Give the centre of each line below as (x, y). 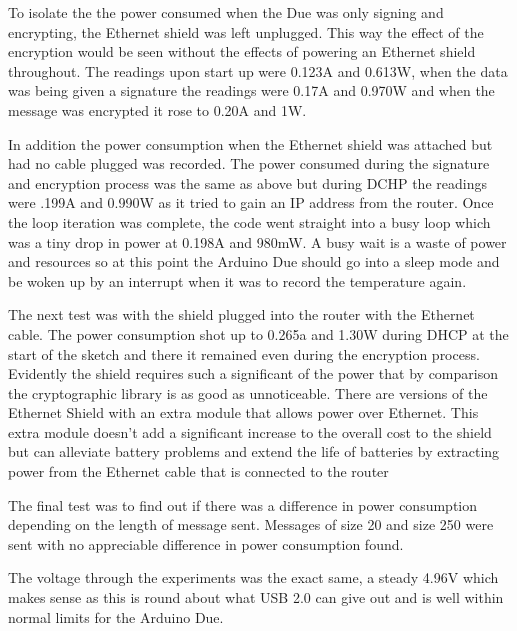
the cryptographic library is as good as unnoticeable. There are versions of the (248, 392)
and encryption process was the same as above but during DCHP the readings (247, 182)
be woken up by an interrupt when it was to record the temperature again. (237, 280)
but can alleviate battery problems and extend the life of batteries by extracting (254, 451)
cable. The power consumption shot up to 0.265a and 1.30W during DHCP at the (258, 333)
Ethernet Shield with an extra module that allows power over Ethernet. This (243, 412)
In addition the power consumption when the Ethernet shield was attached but (250, 143)
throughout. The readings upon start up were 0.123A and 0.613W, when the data (258, 70)
